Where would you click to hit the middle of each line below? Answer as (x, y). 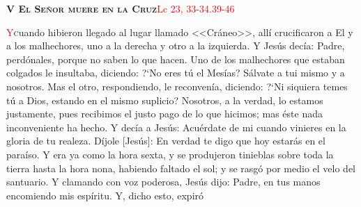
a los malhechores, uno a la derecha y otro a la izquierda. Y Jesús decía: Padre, (176, 45)
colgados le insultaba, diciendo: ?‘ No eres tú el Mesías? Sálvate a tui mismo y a (176, 73)
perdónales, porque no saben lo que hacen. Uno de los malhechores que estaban (176, 59)
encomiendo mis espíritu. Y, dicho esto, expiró (105, 195)
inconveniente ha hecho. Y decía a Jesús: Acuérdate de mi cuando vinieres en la (176, 127)
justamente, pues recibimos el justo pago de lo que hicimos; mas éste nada (164, 114)
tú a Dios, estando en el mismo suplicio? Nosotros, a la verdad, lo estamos (165, 100)
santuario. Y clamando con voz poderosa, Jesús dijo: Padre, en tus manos (163, 182)
